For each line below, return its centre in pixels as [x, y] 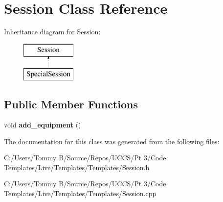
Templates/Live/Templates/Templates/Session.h [77, 167]
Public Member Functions [71, 104]
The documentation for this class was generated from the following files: [112, 141]
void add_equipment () [43, 125]
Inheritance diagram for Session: [52, 32]
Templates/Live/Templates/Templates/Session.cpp [80, 193]
